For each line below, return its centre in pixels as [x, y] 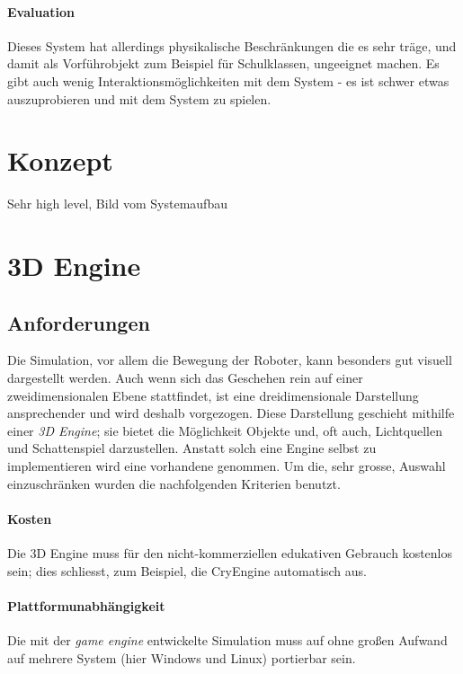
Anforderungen [79, 322]
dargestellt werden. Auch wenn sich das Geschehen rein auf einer [185, 378]
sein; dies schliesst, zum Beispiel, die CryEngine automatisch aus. [187, 570]
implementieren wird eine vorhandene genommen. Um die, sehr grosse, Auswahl [227, 466]
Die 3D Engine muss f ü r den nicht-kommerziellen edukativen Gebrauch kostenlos [230, 553]
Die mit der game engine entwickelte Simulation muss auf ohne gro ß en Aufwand [227, 640]
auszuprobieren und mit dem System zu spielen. [139, 98]
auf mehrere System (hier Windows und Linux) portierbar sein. [182, 657]
